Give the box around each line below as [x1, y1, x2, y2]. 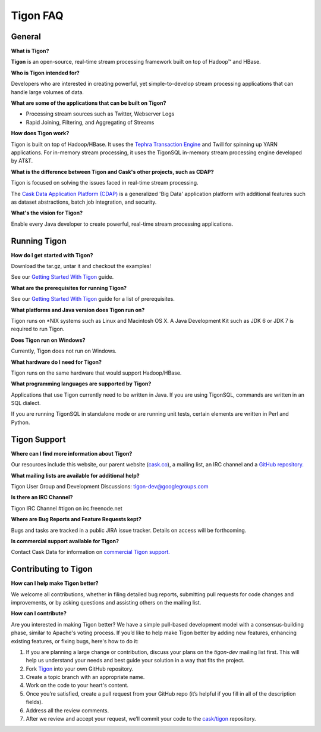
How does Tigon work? [11, 130, 70, 137]
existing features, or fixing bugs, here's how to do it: [11, 637, 139, 644]
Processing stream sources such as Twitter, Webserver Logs [26, 110, 175, 117]
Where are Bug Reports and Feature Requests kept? [11, 516, 142, 523]
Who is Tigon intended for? [11, 69, 80, 76]
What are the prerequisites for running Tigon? [11, 284, 127, 291]
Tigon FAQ [11, 9, 64, 22]
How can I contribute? [11, 610, 67, 617]
